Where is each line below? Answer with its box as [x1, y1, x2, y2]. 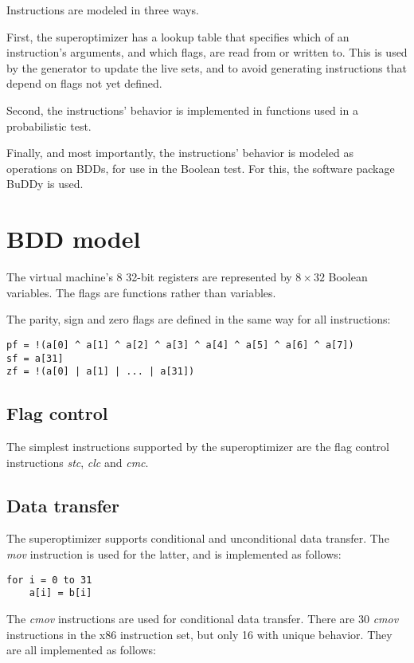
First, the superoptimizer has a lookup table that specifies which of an [6, 28, 350, 45]
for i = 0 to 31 [6, 574, 92, 586]
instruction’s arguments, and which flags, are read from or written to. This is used [6, 44, 408, 61]
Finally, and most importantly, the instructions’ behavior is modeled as [6, 144, 353, 161]
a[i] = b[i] [29, 587, 92, 599]
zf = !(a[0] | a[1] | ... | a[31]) [6, 366, 195, 378]
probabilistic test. [6, 117, 92, 134]
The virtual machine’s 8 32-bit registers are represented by [6, 269, 292, 285]
